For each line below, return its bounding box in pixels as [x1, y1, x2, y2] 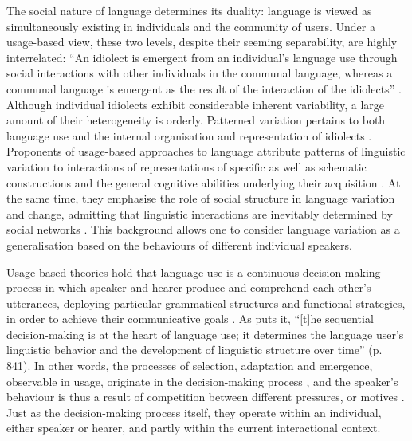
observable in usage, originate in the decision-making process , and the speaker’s [6, 372, 398, 389]
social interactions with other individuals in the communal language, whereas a [6, 65, 393, 81]
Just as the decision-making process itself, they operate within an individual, [6, 404, 382, 420]
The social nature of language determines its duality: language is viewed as [6, 2, 372, 18]
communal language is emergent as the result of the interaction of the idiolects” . [6, 80, 402, 96]
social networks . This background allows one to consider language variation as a [6, 221, 400, 238]
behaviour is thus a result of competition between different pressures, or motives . [6, 388, 405, 405]
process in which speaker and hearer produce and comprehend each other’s [6, 279, 371, 296]
